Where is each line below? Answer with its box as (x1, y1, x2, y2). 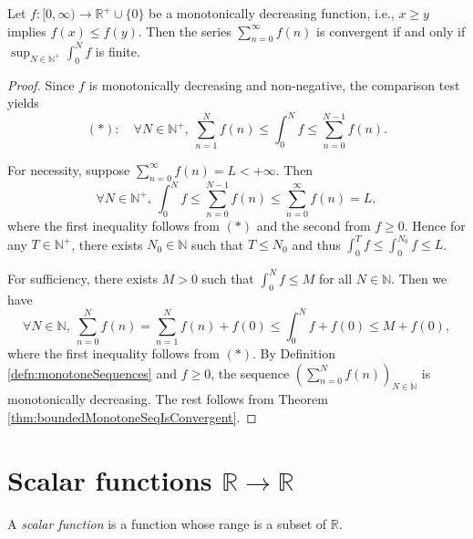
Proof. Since (7, 75, 75, 94)
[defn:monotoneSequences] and (7, 363, 177, 382)
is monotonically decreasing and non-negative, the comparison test (88, 75, 460, 94)
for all (318, 268, 353, 287)
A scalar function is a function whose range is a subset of (7, 513, 327, 533)
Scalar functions (7, 461, 212, 498)
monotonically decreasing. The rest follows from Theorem (7, 389, 328, 409)
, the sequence (211, 363, 290, 382)
